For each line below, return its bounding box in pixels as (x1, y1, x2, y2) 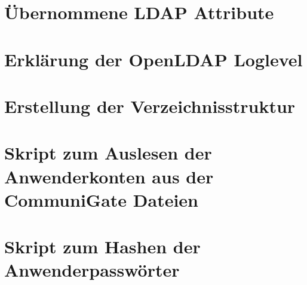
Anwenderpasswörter (4, 258, 180, 282)
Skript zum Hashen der (4, 234, 201, 259)
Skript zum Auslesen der (4, 140, 212, 165)
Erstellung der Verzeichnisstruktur (4, 93, 296, 118)
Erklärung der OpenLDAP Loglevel (4, 47, 303, 71)
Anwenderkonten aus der (4, 164, 214, 188)
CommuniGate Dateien (4, 187, 198, 212)
